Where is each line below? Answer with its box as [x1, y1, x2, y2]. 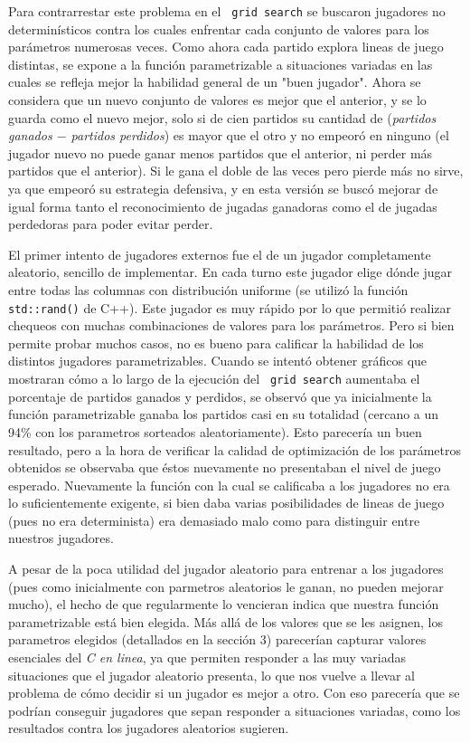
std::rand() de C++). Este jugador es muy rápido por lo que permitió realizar [8, 298, 452, 317]
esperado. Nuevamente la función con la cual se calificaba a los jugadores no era [8, 475, 450, 494]
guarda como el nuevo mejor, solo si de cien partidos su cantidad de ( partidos [8, 108, 437, 127]
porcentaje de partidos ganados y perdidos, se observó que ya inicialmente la [8, 386, 432, 405]
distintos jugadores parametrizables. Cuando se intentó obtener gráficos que [8, 351, 428, 370]
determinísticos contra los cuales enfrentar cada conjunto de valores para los [8, 19, 429, 38]
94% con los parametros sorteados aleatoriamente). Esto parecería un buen [8, 422, 422, 441]
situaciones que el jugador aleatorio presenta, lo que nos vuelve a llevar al [8, 665, 416, 684]
